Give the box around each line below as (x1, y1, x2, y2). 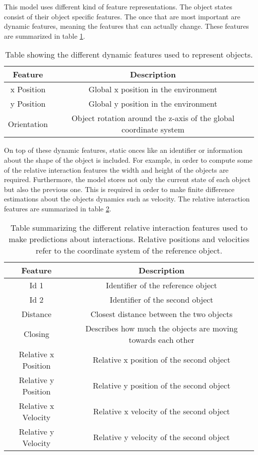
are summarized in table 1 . (4, 30, 85, 41)
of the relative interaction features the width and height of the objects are (4, 164, 229, 175)
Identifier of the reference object (106, 279, 217, 291)
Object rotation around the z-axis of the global (71, 112, 235, 124)
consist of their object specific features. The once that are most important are (4, 11, 241, 21)
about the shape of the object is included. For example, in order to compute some (4, 154, 253, 165)
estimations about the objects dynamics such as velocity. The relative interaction (4, 194, 250, 204)
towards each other (129, 333, 194, 345)
